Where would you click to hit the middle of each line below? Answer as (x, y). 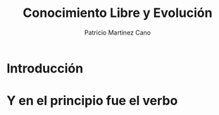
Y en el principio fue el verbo (92, 101)
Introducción (45, 68)
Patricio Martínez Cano (118, 32)
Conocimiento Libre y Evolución (118, 13)
